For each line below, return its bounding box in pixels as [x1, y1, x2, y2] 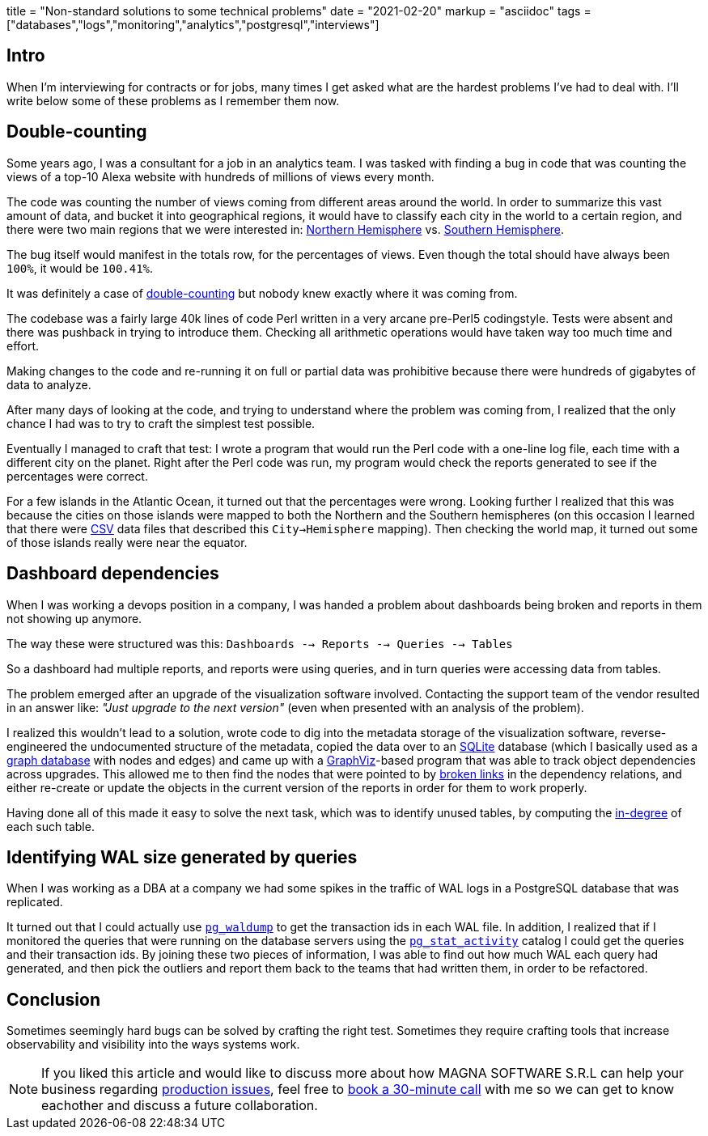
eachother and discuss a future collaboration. [41, 1097, 318, 1114]
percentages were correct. [6, 468, 148, 483]
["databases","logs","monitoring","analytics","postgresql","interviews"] [6, 18, 379, 32]
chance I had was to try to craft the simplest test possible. [6, 416, 316, 430]
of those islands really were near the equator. [6, 535, 248, 549]
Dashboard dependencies [6, 563, 219, 584]
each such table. [6, 819, 95, 833]
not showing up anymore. [6, 611, 142, 625]
